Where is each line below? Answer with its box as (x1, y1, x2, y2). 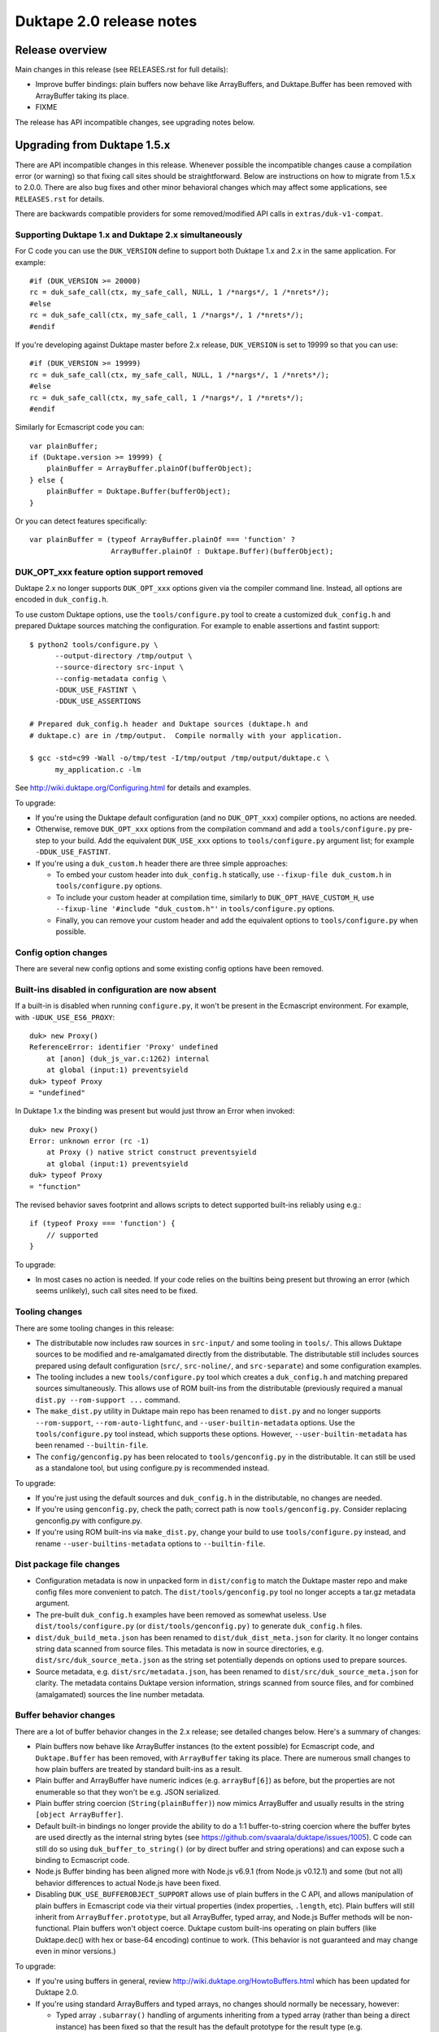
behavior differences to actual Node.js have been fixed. (35, 1878, 221, 1887)
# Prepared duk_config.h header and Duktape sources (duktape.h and (29, 719, 308, 729)
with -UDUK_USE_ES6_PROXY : (15, 1012, 115, 1022)
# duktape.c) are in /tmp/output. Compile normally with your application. (29, 731, 343, 740)
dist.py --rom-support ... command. (35, 1395, 180, 1405)
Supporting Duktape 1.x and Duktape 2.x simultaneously (15, 228, 243, 240)
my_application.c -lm (54, 765, 141, 774)
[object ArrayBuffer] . (35, 1809, 124, 1820)
